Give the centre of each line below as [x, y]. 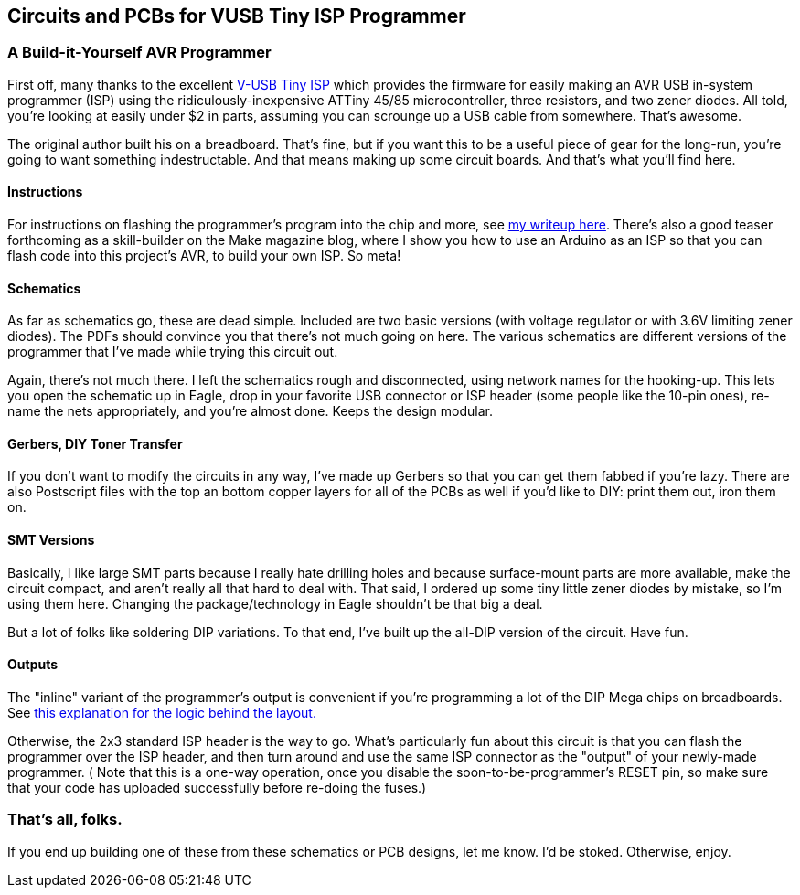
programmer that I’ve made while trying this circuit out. [173, 352]
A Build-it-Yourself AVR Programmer [139, 53]
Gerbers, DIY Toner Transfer [95, 443]
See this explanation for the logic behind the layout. [162, 712]
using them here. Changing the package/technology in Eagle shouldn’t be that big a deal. [275, 603]
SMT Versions [51, 540]
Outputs [33, 665]
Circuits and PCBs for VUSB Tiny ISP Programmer [237, 16]
